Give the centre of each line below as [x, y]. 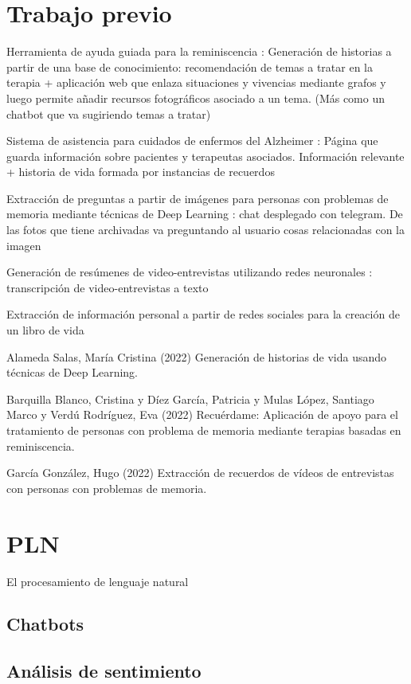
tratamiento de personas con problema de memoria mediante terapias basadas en [204, 430]
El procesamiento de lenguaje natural [98, 581]
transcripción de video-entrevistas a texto [108, 287]
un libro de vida [45, 330]
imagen [24, 245]
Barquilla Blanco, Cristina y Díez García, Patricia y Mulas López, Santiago [190, 399]
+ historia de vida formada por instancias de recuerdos [141, 172]
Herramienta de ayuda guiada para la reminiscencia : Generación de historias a [199, 51]
